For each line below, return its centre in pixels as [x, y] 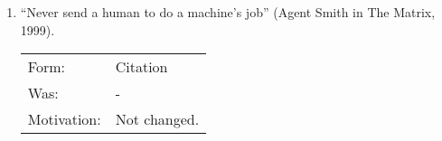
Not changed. [157, 119]
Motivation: [64, 119]
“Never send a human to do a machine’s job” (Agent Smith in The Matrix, [228, 12]
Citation [141, 67]
